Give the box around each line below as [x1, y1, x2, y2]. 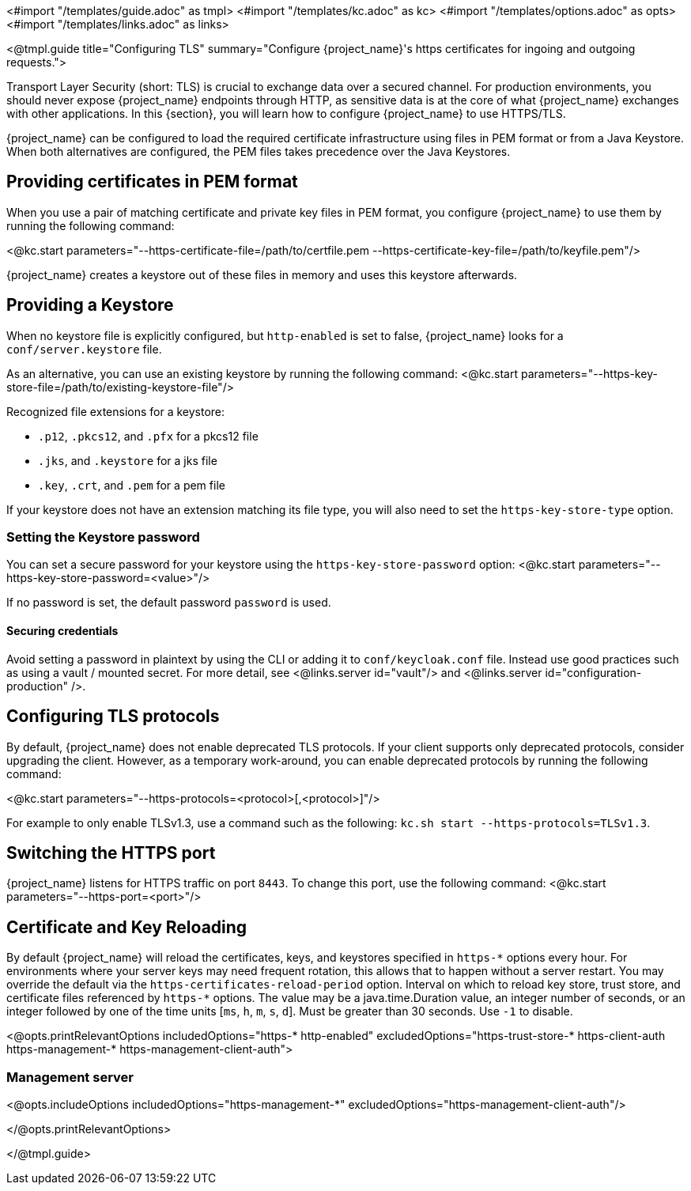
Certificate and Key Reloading [6, 917, 247, 937]
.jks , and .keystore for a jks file [38, 453, 217, 467]
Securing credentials [6, 624, 119, 638]
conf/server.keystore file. [6, 342, 162, 356]
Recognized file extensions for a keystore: [6, 404, 225, 418]
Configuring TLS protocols [6, 706, 220, 727]
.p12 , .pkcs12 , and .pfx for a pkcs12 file [38, 429, 259, 443]
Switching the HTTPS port [6, 842, 216, 863]
